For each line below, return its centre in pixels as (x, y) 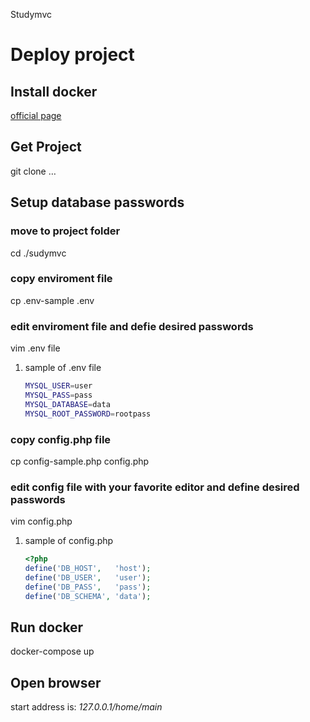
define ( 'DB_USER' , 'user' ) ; (88, 577)
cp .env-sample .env (52, 300)
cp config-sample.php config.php (80, 461)
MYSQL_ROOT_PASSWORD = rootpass (88, 414)
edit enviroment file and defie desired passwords (132, 326)
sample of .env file (63, 368)
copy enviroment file (61, 279)
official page (36, 115)
